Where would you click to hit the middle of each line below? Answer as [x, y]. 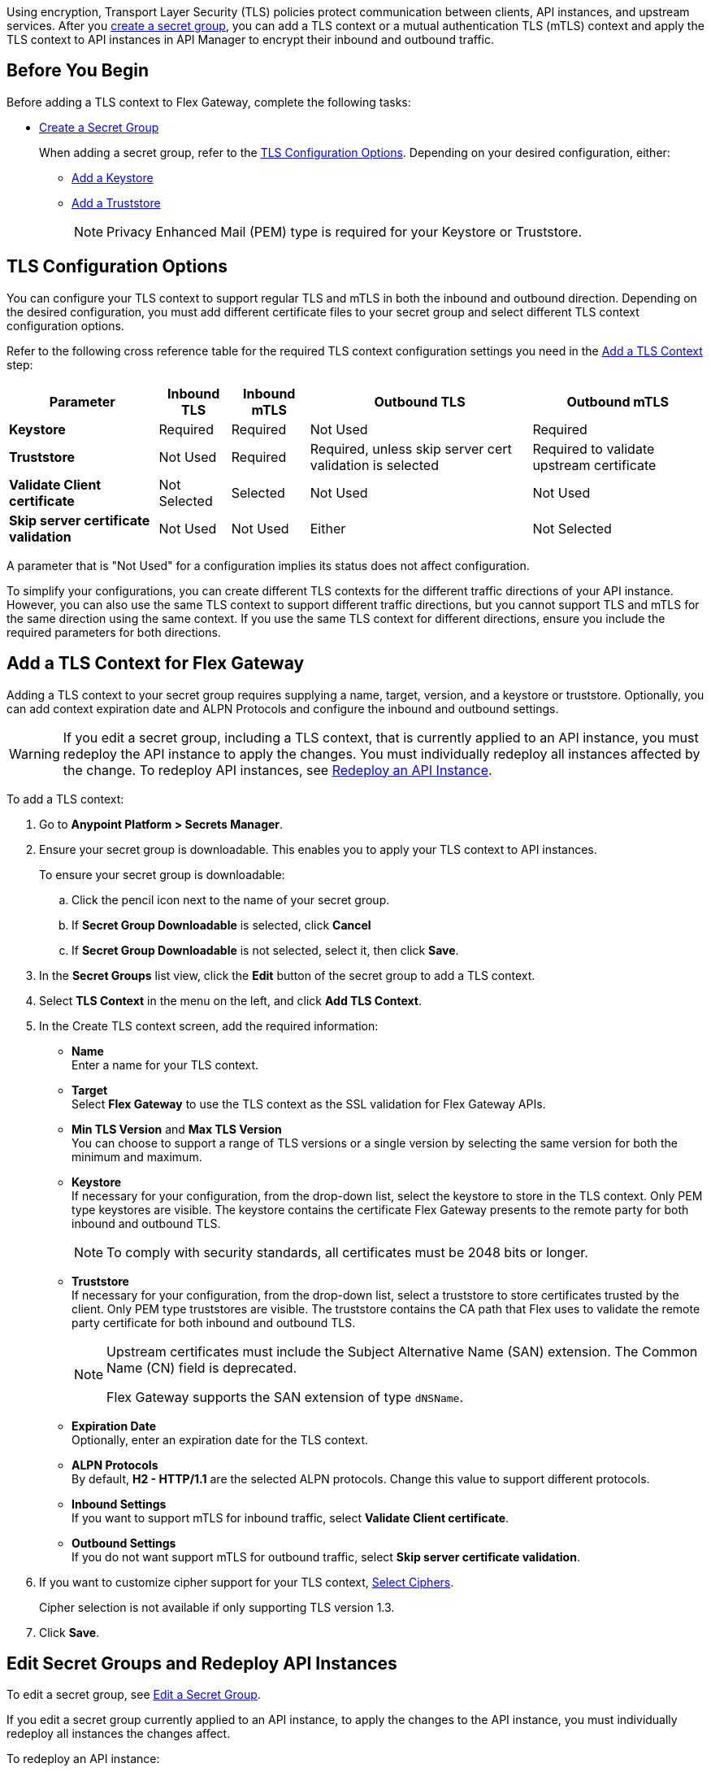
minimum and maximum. [137, 1156]
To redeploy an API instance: [83, 1759]
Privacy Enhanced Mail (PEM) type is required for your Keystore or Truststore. [345, 231]
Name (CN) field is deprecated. [202, 1367]
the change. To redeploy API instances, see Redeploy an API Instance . [277, 770]
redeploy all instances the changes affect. [119, 1734]
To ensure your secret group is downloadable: [162, 874]
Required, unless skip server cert [411, 448]
